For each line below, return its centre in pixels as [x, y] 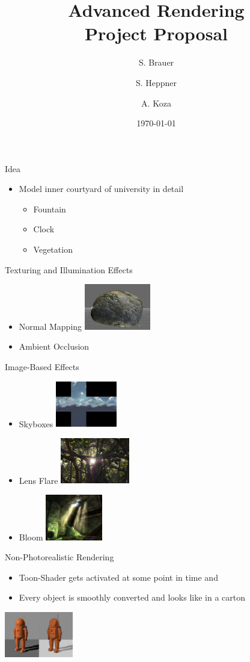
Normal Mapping [50, 326]
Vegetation [53, 249]
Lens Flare [38, 480]
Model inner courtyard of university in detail [101, 189]
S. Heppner [156, 82]
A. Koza [156, 103]
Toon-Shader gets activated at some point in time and [118, 577]
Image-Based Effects [42, 367]
